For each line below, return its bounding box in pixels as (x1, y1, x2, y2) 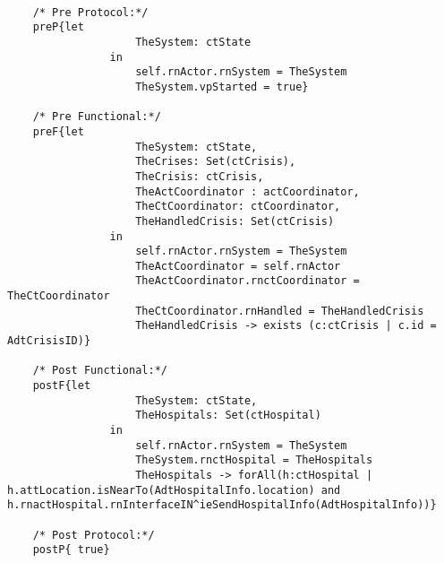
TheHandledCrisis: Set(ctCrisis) (135, 214, 335, 228)
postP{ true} (32, 543, 110, 557)
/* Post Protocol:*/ (32, 528, 155, 541)
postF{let (32, 379, 91, 393)
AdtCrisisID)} (7, 334, 91, 348)
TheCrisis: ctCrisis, (135, 169, 264, 183)
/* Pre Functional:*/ (32, 110, 161, 124)
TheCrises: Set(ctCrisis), (135, 155, 296, 169)
